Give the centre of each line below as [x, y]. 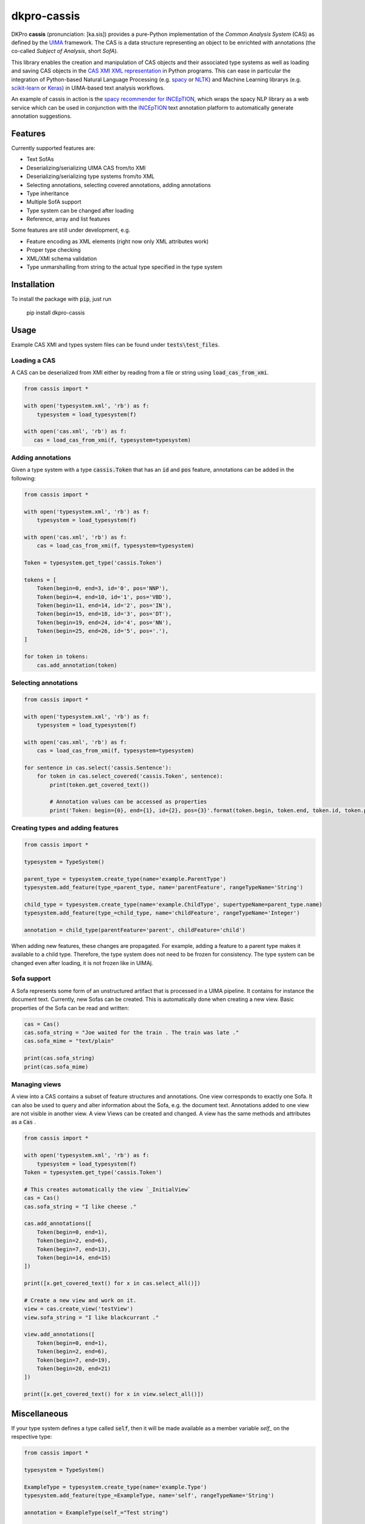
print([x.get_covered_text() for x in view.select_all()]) [114, 1394]
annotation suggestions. [42, 116]
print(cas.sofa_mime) [56, 1066]
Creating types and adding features [65, 828]
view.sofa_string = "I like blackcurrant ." [92, 1317]
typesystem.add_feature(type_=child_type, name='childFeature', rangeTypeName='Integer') [162, 913]
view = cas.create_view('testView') [79, 1309]
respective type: [32, 1437]
